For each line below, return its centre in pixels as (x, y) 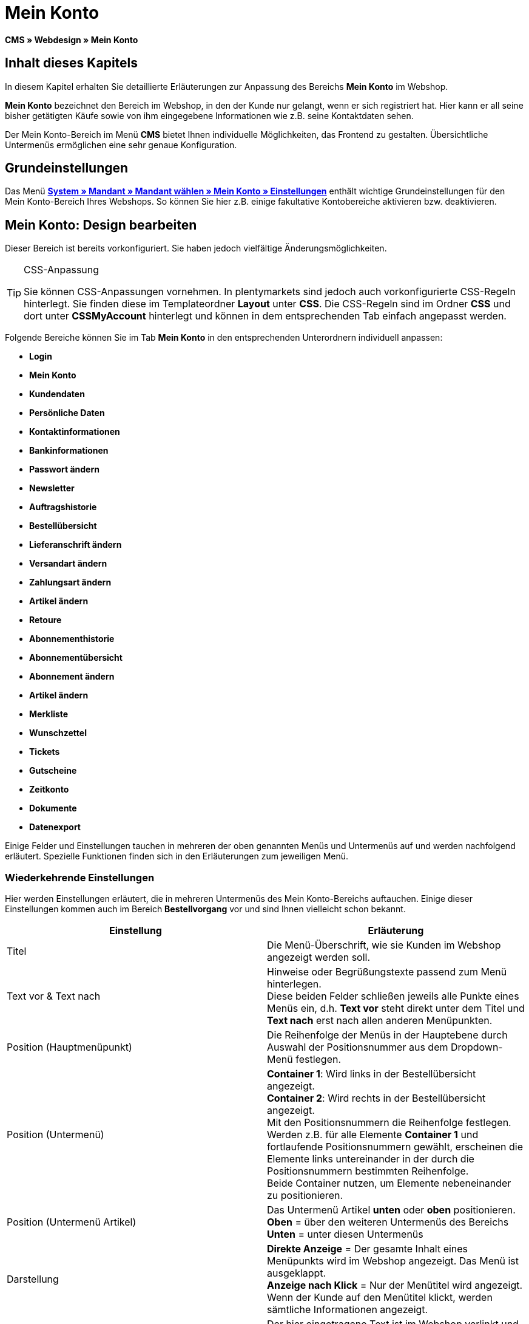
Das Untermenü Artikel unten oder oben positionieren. (391, 1210)
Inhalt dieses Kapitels (72, 63)
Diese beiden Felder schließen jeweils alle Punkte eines (393, 996)
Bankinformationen (69, 451)
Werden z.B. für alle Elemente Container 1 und (373, 1135)
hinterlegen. (294, 984)
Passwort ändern (64, 469)
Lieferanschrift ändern (76, 545)
